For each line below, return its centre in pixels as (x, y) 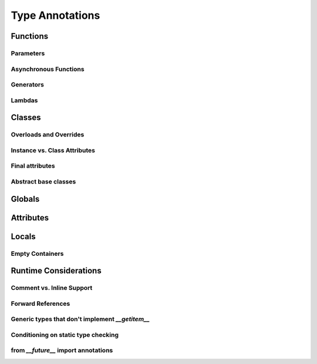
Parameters (28, 53)
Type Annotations (55, 15)
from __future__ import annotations (62, 350)
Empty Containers (37, 253)
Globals (25, 199)
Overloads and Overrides (48, 135)
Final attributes (33, 166)
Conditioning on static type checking (65, 335)
